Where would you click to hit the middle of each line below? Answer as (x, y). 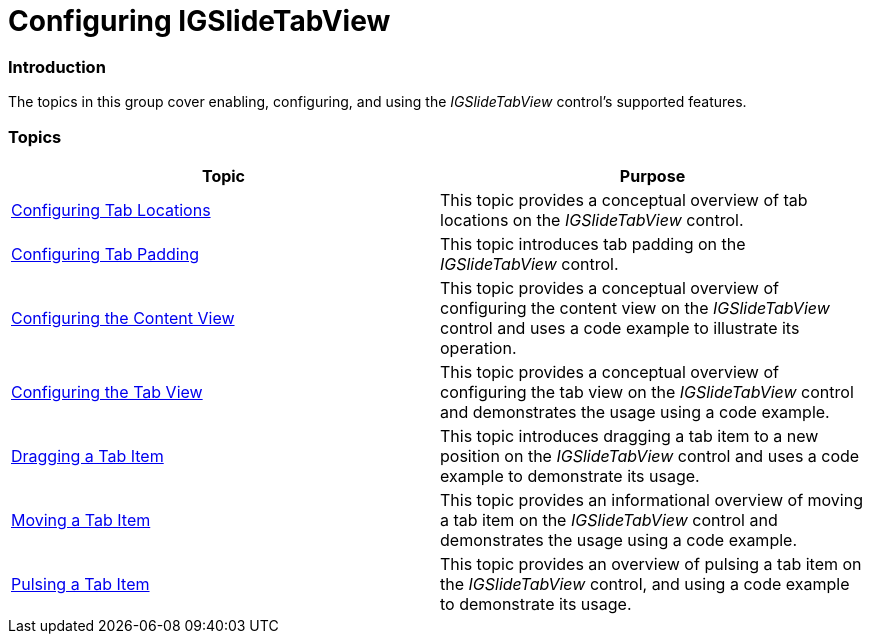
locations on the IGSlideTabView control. (592, 219)
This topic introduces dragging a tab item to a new (629, 435)
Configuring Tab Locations (111, 209)
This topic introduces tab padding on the (593, 243)
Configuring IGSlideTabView (199, 21)
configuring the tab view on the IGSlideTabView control (647, 391)
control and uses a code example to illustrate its (620, 327)
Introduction (57, 66)
